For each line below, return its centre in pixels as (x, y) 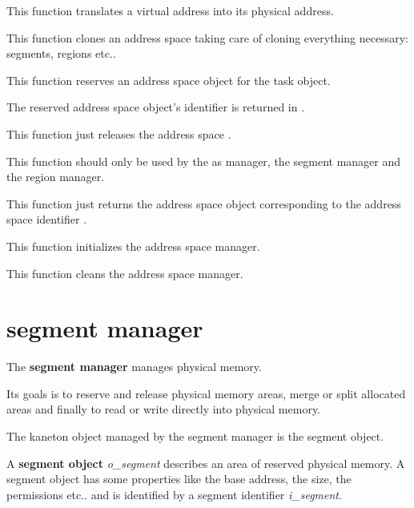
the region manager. (56, 177)
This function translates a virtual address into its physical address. (170, 10)
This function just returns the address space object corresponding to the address (204, 203)
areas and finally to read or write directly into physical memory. (164, 409)
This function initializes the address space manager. (133, 246)
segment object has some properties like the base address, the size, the (179, 479)
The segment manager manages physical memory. (134, 367)
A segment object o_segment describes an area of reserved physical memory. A (206, 463)
